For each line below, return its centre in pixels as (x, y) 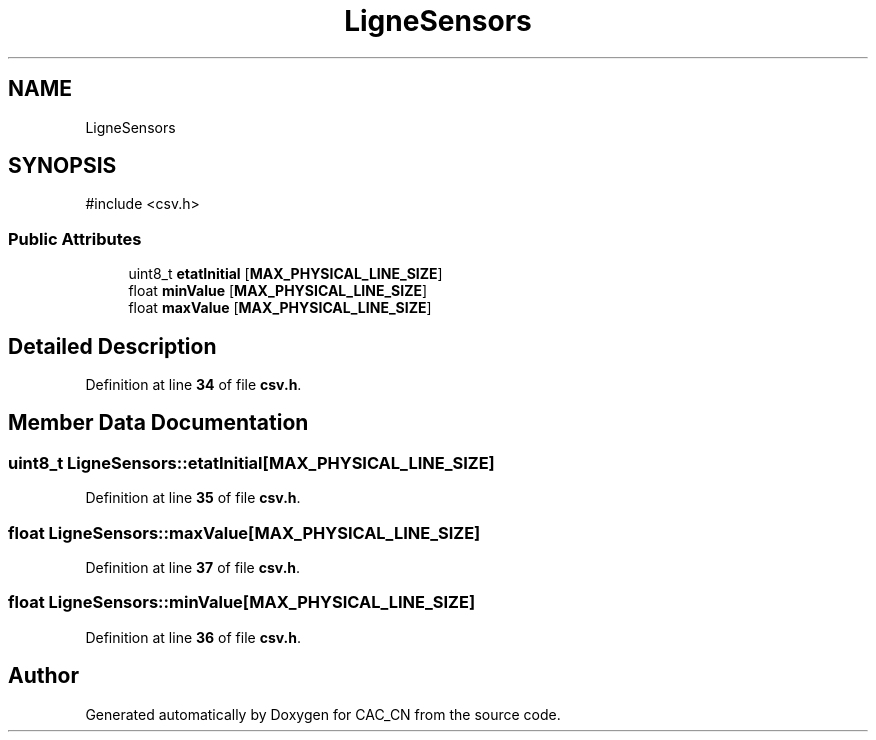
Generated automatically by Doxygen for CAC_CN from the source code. (323, 714)
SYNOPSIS (62, 166)
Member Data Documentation (158, 423)
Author (43, 676)
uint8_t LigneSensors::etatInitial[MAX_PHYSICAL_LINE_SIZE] (251, 462)
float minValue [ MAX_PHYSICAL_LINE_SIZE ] (278, 291)
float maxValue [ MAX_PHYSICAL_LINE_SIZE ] (280, 308)
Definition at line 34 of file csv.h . (193, 385)
